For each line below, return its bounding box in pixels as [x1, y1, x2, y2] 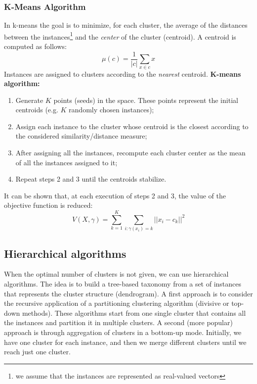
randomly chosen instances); [69, 104, 154, 115]
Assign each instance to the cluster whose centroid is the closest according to [15, 121, 249, 131]
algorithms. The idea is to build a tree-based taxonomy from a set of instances [4, 279, 242, 289]
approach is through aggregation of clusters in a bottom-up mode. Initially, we [4, 327, 242, 337]
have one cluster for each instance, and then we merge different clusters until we [4, 336, 247, 347]
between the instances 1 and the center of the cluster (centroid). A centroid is [4, 30, 236, 42]
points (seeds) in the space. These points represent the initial [53, 95, 238, 105]
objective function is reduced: [4, 200, 93, 210]
